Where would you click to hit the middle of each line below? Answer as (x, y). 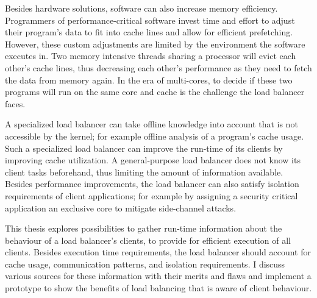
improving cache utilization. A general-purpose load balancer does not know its (153, 160)
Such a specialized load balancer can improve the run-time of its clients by (144, 148)
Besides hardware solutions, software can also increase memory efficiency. (141, 8)
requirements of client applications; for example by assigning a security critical (151, 195)
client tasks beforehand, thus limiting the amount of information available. (144, 172)
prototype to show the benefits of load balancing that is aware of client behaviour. (158, 288)
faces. (15, 103)
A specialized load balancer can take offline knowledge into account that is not (151, 124)
